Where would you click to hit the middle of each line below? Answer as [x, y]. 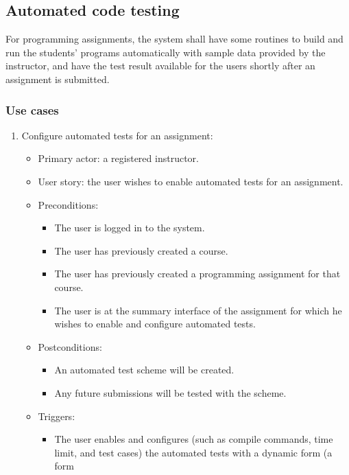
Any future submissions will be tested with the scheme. [170, 392]
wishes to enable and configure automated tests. [155, 324]
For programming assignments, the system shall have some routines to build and [174, 39]
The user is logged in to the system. [130, 228]
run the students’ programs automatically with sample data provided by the [166, 52]
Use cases [32, 109]
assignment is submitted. [58, 79]
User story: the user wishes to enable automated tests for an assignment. [191, 181]
